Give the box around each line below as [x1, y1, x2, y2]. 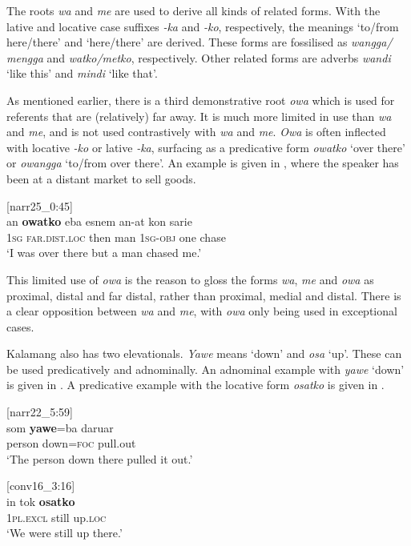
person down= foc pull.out [6, 435, 136, 452]
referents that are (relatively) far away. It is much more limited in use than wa [6, 107, 392, 124]
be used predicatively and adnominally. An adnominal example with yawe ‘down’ [6, 360, 405, 377]
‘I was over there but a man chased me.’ [6, 244, 202, 261]
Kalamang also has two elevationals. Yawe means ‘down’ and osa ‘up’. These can [6, 345, 402, 362]
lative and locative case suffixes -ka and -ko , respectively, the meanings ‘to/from [6, 18, 399, 34]
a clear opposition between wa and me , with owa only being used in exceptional [6, 303, 397, 319]
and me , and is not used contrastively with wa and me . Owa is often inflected [6, 123, 386, 140]
